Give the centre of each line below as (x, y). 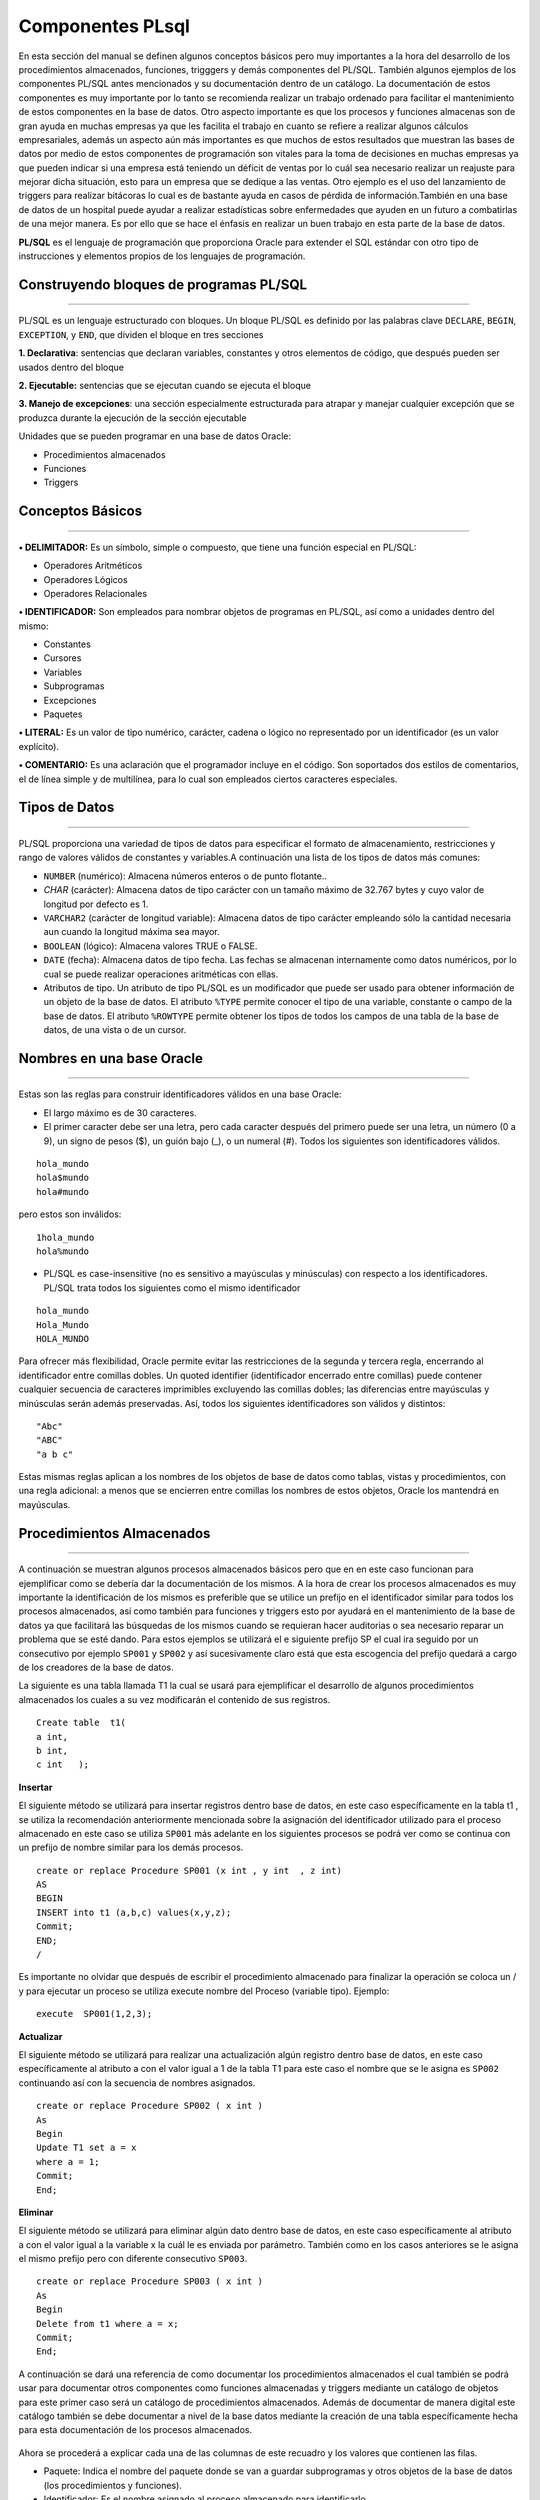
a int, (52, 1736)
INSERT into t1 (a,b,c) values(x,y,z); (134, 1912)
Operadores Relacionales (95, 593)
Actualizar (40, 2036)
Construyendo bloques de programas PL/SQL (163, 284)
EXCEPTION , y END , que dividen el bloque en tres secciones (141, 334)
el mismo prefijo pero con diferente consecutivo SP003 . (133, 2259)
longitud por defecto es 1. (96, 904)
